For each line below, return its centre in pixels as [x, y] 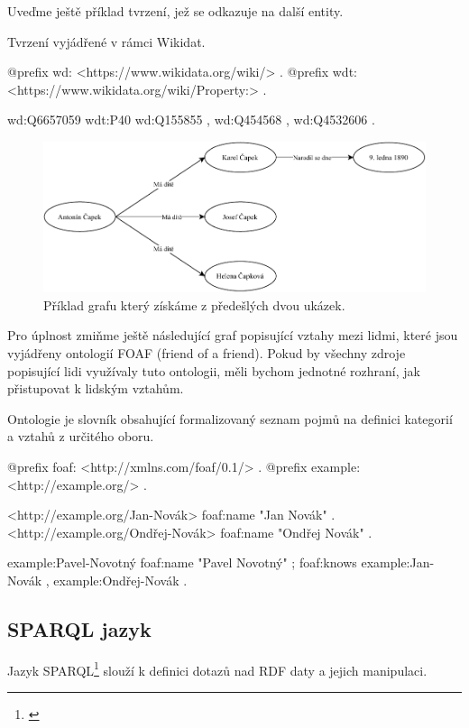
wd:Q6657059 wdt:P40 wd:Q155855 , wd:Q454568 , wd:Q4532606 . [191, 120]
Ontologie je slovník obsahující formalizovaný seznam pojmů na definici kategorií [230, 418]
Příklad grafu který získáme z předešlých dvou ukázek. [194, 304]
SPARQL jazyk [79, 628]
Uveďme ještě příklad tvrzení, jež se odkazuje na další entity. [175, 11]
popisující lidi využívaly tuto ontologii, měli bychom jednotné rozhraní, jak [214, 370]
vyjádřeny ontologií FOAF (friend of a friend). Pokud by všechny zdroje [207, 353]
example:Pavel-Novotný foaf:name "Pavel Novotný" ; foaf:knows [182, 562]
